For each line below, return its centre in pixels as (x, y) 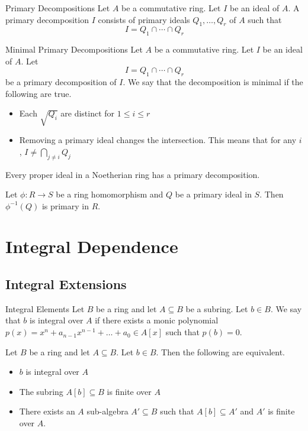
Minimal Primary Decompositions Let (74, 49)
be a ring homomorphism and (110, 194)
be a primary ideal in (213, 194)
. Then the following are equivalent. (220, 351)
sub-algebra (108, 411)
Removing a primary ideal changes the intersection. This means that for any (158, 140)
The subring (41, 391)
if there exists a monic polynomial (157, 320)
